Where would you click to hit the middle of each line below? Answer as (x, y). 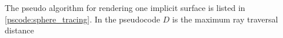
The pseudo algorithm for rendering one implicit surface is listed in (125, 7)
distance (19, 30)
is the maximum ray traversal (225, 19)
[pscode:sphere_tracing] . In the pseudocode (83, 19)
